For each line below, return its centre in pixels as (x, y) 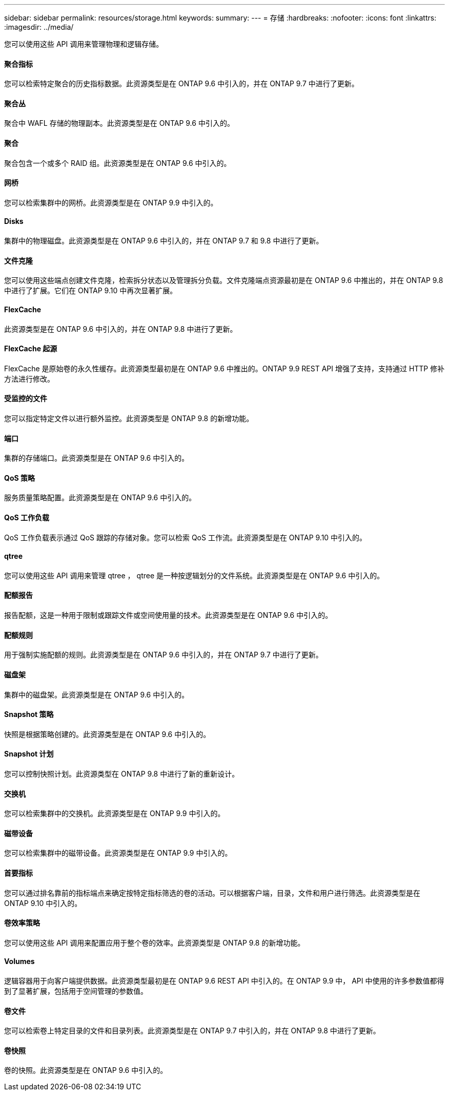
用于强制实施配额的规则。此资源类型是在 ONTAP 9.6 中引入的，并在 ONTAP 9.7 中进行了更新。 (164, 655)
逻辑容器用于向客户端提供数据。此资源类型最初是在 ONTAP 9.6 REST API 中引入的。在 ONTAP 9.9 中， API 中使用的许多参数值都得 (224, 981)
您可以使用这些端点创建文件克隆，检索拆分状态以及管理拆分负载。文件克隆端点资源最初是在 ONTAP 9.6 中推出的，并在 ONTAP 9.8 (224, 280)
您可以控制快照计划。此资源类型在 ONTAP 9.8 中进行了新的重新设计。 (122, 773)
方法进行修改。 (29, 379)
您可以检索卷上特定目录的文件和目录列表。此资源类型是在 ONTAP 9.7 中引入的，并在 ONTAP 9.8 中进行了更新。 (192, 1031)
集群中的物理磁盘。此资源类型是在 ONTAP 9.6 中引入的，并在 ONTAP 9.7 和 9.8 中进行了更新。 (164, 241)
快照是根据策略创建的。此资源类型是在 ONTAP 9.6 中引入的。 (107, 734)
